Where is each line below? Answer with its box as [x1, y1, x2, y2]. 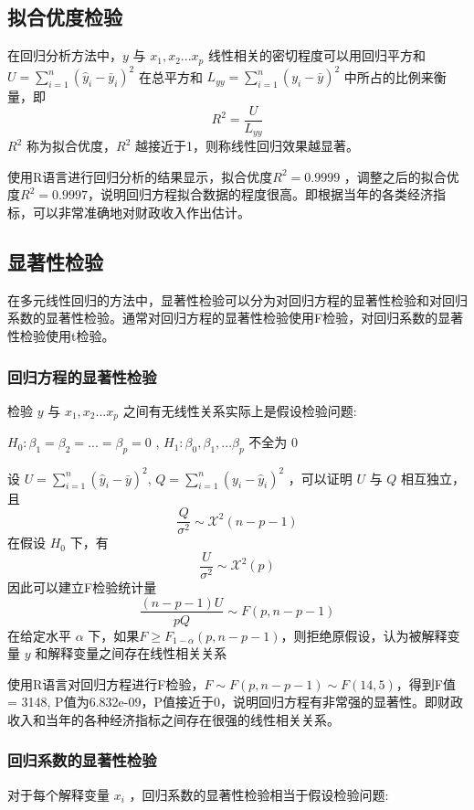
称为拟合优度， [26, 136, 116, 155]
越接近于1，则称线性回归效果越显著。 [134, 136, 359, 155]
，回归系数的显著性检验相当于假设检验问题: [129, 784, 389, 804]
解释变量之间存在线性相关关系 [47, 644, 227, 663]
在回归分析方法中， [7, 46, 122, 65]
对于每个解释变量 [7, 784, 110, 804]
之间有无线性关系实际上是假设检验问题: [122, 400, 357, 420]
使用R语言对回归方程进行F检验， [7, 674, 205, 693]
